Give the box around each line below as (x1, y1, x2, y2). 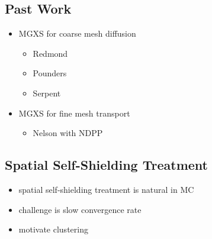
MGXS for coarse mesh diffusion (18, 27, 136, 40)
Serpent (33, 86, 61, 99)
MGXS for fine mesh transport (18, 106, 130, 119)
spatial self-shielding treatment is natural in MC (18, 183, 194, 195)
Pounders (33, 67, 67, 79)
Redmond (33, 47, 68, 59)
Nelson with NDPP (33, 127, 103, 139)
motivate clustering (18, 223, 88, 235)
